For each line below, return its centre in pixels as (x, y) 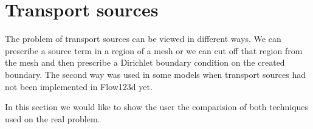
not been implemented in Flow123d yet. (79, 86)
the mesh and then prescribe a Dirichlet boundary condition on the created (145, 62)
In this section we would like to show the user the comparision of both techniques (157, 107)
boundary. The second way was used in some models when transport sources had (156, 74)
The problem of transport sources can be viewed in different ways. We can (143, 39)
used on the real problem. (53, 118)
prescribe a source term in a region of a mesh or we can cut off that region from (154, 50)
